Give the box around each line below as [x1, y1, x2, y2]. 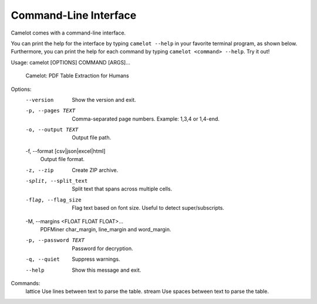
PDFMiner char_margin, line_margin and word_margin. [40, 226, 171, 233]
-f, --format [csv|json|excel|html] [25, 147, 106, 155]
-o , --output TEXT [25, 127, 79, 133]
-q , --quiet [25, 256, 60, 263]
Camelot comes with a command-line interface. [11, 29, 126, 36]
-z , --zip [25, 167, 54, 173]
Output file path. [72, 134, 112, 141]
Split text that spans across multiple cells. [72, 185, 173, 193]
